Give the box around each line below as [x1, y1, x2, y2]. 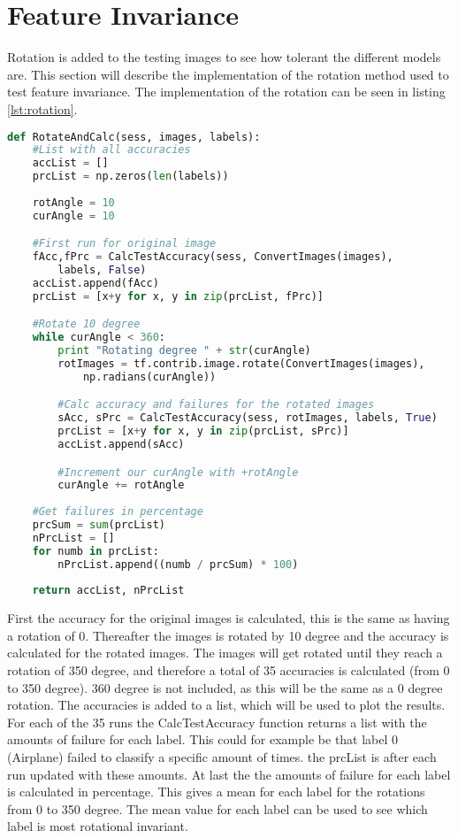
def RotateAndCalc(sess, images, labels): [7, 130, 261, 143]
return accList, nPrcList [32, 584, 185, 597]
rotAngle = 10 [32, 196, 115, 209]
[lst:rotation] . [7, 99, 78, 118]
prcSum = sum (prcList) [32, 519, 166, 531]
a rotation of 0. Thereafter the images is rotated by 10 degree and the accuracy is [7, 626, 449, 644]
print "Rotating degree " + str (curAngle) [57, 344, 311, 357]
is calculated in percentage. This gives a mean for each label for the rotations [7, 782, 425, 801]
